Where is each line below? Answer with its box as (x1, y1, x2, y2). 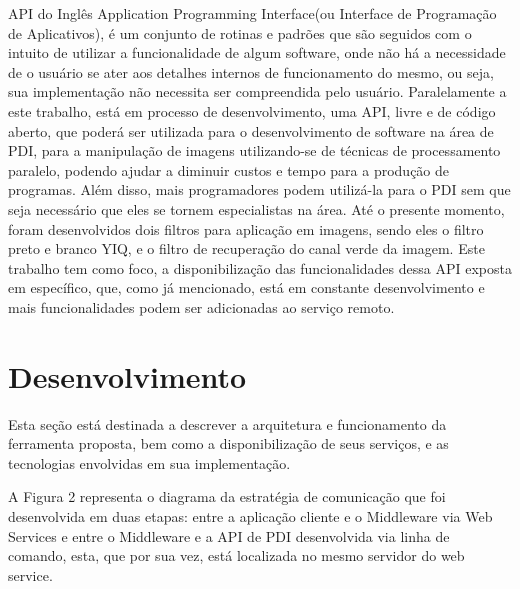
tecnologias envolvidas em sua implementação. (8, 452, 291, 473)
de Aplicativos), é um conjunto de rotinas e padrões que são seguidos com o (8, 22, 472, 43)
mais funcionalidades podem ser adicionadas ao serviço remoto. (8, 296, 395, 317)
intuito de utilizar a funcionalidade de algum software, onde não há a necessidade (8, 42, 506, 63)
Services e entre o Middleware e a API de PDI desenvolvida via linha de (8, 525, 450, 546)
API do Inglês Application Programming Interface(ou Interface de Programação (8, 3, 497, 23)
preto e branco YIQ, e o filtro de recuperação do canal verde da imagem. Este (8, 238, 485, 259)
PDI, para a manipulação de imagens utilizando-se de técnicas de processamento (8, 140, 501, 161)
